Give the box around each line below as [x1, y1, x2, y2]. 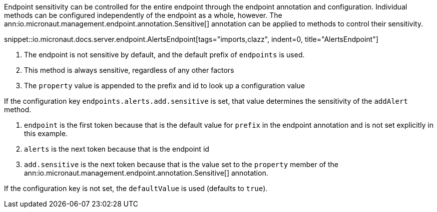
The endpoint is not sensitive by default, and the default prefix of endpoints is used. [24, 50, 305, 59]
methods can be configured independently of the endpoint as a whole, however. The [4, 11, 282, 19]
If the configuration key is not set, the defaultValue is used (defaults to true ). [4, 184, 268, 193]
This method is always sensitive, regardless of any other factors [24, 66, 234, 74]
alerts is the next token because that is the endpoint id [24, 145, 209, 153]
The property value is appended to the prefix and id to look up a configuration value [24, 81, 305, 90]
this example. [24, 129, 68, 138]
